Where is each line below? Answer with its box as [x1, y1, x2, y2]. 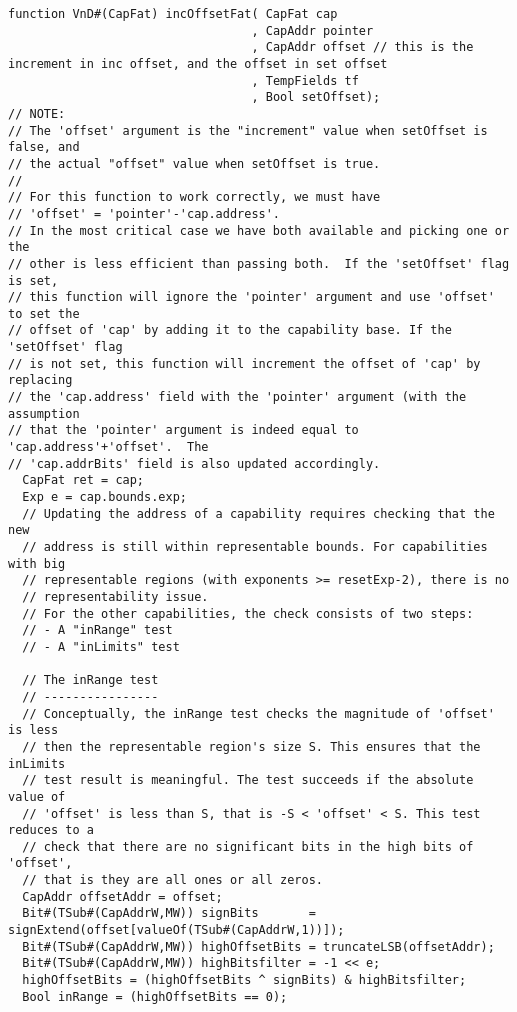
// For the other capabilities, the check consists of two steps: [22, 606, 474, 621]
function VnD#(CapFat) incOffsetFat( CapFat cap [8, 7, 338, 21]
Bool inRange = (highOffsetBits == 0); [22, 989, 288, 1004]
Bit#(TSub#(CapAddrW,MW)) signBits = [22, 906, 316, 921]
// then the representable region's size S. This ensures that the [22, 739, 481, 754]
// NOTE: [8, 106, 66, 121]
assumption [8, 406, 80, 421]
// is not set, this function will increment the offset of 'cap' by [8, 356, 481, 371]
